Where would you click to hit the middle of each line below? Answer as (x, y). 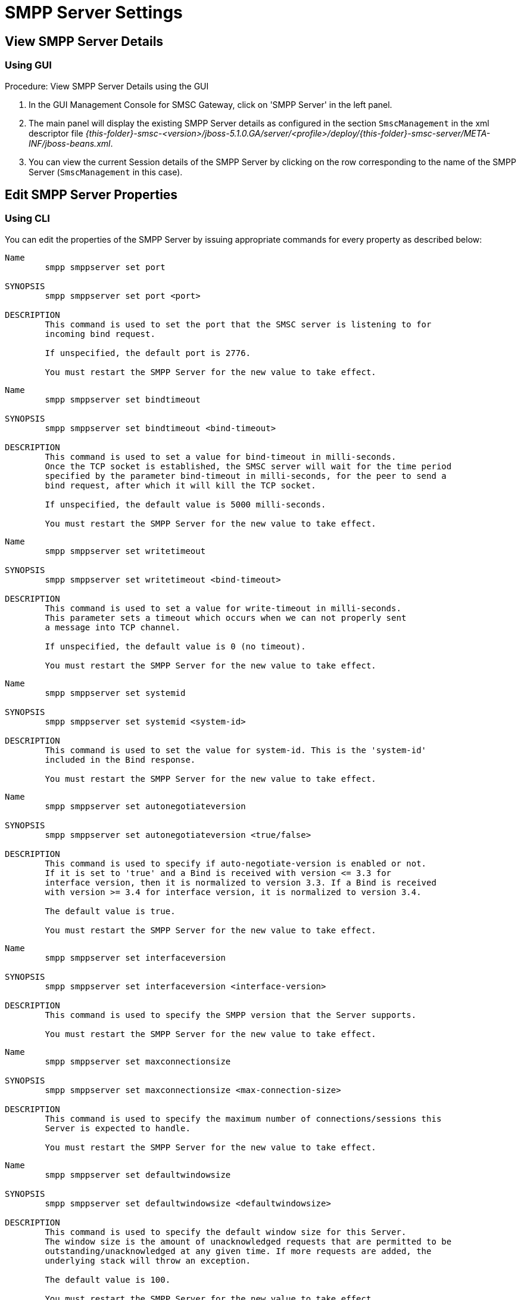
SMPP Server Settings (94, 13)
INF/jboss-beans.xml (70, 143)
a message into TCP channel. (113, 627)
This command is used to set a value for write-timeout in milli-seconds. (223, 608)
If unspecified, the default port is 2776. (148, 353)
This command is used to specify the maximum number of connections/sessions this (243, 1118)
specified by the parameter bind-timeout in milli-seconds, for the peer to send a (246, 476)
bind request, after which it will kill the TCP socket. (180, 485)
